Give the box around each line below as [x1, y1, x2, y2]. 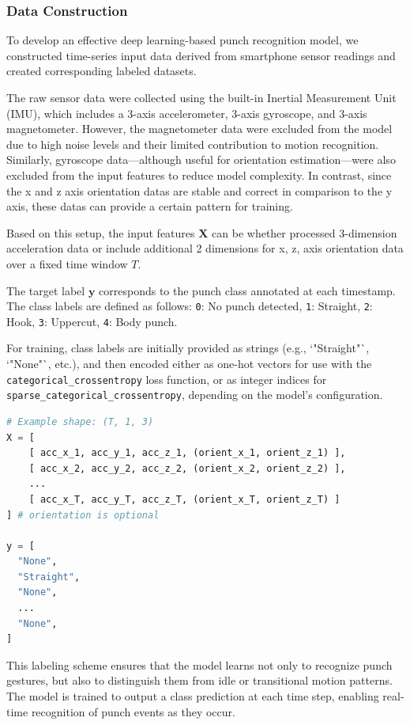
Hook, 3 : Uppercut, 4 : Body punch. [6, 313, 178, 329]
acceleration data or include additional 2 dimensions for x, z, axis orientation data [6, 240, 404, 256]
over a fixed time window [6, 255, 128, 271]
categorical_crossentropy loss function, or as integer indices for [6, 370, 327, 387]
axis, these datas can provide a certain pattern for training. [6, 198, 293, 214]
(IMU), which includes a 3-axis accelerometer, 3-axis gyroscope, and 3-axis [6, 104, 367, 121]
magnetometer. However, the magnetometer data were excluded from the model [6, 120, 393, 137]
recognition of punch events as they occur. [31, 703, 235, 719]
